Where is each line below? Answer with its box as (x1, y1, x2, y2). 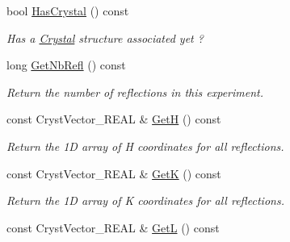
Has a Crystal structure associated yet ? (6, 29, 204, 46)
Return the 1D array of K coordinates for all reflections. (6, 192, 284, 209)
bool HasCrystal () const (6, 2, 129, 19)
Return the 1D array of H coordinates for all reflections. (6, 137, 284, 154)
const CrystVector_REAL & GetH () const (6, 111, 221, 127)
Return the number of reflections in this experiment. (6, 83, 264, 100)
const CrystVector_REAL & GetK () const (6, 165, 221, 181)
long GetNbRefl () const (6, 56, 126, 73)
